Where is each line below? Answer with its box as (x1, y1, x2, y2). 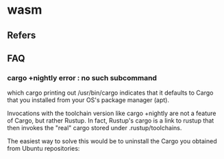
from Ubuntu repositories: (7, 145, 80, 153)
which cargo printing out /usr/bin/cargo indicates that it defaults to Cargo (7, 88, 214, 97)
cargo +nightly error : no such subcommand (7, 73, 158, 82)
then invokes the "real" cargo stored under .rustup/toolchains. (7, 124, 182, 132)
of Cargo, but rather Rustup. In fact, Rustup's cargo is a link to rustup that (7, 117, 214, 125)
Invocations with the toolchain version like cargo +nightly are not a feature (7, 109, 216, 118)
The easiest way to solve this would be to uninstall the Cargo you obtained (7, 137, 217, 145)
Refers (7, 29, 36, 41)
